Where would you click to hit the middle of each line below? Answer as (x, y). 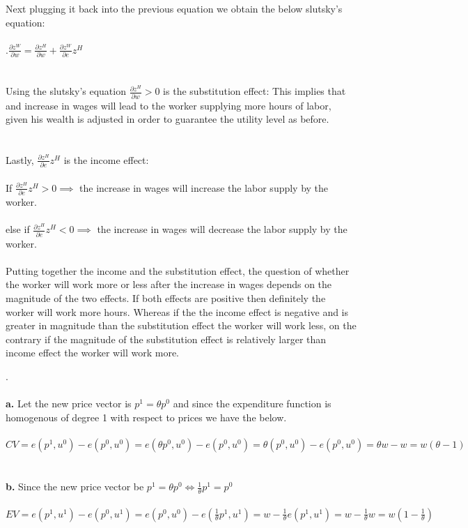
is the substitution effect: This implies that (255, 91)
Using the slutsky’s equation (66, 91)
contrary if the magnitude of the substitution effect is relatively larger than (166, 339)
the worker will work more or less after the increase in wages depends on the (169, 284)
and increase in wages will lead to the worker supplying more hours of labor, (169, 105)
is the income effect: (106, 159)
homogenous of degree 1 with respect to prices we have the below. (146, 417)
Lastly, (20, 159)
